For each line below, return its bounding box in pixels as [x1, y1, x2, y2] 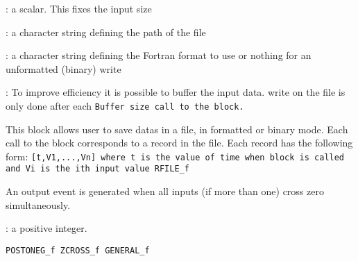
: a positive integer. [6, 221, 87, 235]
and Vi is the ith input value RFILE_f [6, 164, 189, 174]
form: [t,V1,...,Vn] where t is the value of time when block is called [6, 149, 345, 163]
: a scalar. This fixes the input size [6, 1, 152, 15]
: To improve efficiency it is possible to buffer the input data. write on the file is [6, 85, 346, 99]
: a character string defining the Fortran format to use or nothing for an [6, 48, 312, 62]
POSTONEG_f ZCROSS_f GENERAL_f [6, 245, 150, 255]
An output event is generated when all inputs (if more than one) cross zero [6, 184, 324, 199]
